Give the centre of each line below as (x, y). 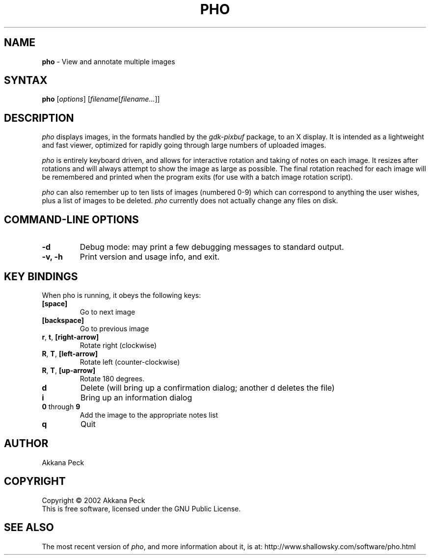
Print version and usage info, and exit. (150, 257)
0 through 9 (61, 406)
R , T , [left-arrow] (70, 353)
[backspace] (63, 320)
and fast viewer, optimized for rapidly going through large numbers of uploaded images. (184, 145)
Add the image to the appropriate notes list (149, 415)
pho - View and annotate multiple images (108, 61)
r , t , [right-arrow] (70, 337)
